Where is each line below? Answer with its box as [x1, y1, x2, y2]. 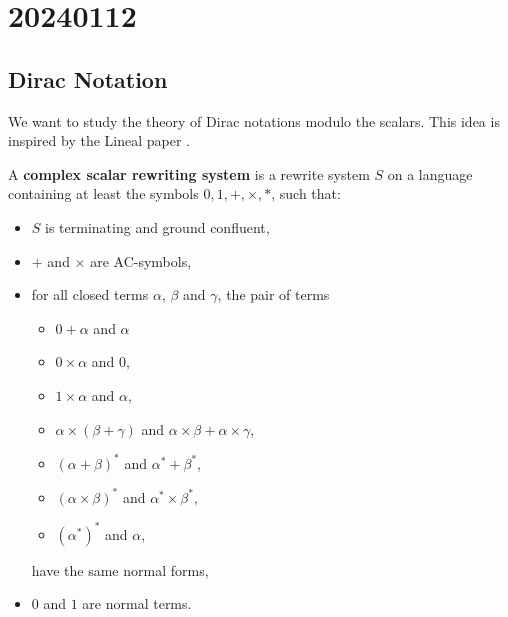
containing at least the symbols [8, 183, 199, 204]
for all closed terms [31, 284, 149, 305]
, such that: [271, 183, 341, 204]
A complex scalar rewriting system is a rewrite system [8, 163, 370, 184]
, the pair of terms [217, 284, 330, 305]
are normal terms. [82, 593, 192, 614]
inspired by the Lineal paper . [8, 130, 190, 151]
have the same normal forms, [31, 559, 209, 580]
